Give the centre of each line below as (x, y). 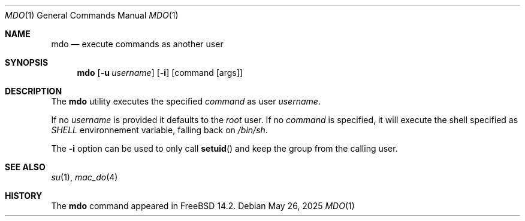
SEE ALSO (25, 167)
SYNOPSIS (27, 62)
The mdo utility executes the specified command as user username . (186, 101)
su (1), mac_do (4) (85, 177)
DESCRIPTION (34, 91)
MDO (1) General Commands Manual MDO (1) (92, 15)
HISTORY (24, 196)
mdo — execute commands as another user (137, 44)
